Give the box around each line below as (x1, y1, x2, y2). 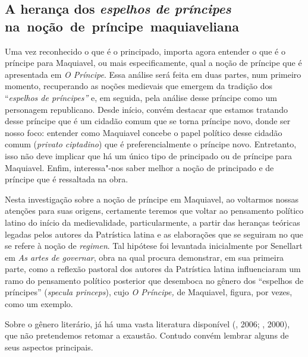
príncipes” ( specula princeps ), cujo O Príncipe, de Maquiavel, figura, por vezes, (5, 286, 293, 298)
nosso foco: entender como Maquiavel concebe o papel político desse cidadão (5, 126, 282, 138)
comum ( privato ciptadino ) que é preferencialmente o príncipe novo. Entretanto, (5, 138, 297, 150)
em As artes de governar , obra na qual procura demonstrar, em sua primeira (5, 251, 284, 263)
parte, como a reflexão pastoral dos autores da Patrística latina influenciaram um (5, 263, 301, 275)
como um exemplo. (5, 298, 73, 310)
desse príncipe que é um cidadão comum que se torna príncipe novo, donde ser (5, 115, 291, 127)
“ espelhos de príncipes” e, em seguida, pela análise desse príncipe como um (5, 91, 277, 103)
